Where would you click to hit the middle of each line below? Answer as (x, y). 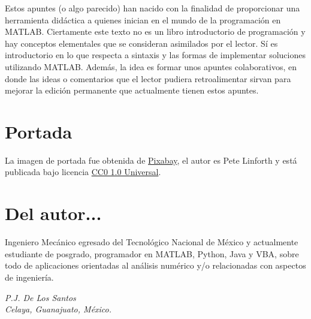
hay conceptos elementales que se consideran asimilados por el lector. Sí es (141, 43)
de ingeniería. (29, 277)
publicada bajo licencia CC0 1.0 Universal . (83, 172)
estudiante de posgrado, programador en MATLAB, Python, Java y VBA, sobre (152, 253)
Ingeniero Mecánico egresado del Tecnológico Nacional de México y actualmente (152, 242)
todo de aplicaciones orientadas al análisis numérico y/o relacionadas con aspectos (155, 265)
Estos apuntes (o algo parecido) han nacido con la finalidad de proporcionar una (153, 8)
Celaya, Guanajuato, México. (58, 309)
